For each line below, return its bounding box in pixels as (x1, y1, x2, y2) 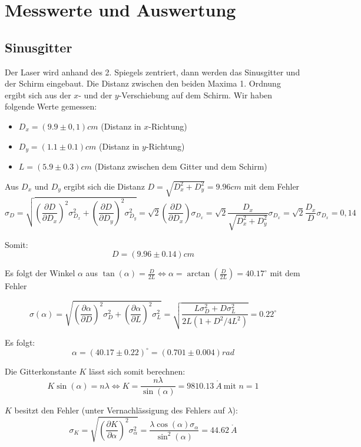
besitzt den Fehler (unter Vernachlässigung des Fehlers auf (14, 404, 225, 416)
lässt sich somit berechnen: (88, 365, 186, 377)
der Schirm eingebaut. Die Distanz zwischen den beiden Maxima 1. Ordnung (5, 77, 281, 90)
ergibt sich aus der (5, 88, 71, 101)
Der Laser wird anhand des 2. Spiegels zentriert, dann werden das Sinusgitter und (5, 65, 300, 78)
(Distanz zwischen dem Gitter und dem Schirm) (94, 160, 267, 172)
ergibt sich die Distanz (64, 180, 145, 192)
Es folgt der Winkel (5, 267, 75, 279)
